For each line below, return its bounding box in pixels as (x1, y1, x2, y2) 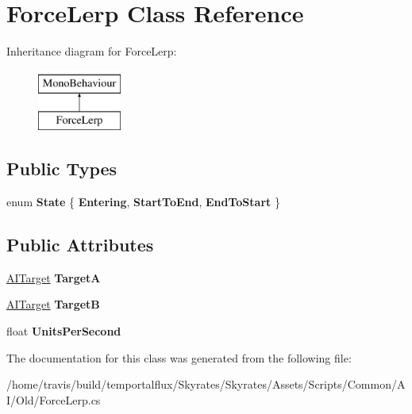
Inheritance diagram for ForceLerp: (6, 43, 177, 59)
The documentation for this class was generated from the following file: (6, 349, 352, 366)
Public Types (6, 156, 117, 181)
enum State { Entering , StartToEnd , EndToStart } (6, 194, 280, 210)
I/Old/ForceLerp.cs (6, 391, 101, 408)
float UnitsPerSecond (6, 323, 121, 339)
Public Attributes (6, 232, 154, 257)
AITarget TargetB (6, 296, 100, 312)
